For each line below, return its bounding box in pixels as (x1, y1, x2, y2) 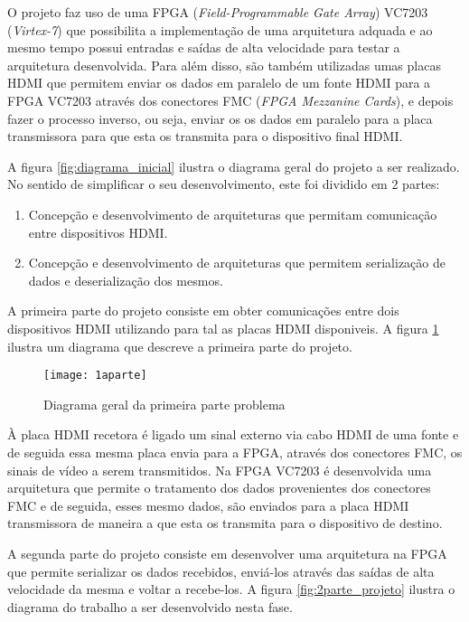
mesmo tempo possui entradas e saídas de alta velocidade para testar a (7, 38, 400, 57)
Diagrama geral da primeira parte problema (43, 394, 286, 413)
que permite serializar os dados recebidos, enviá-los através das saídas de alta (7, 561, 435, 580)
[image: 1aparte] (43, 369, 147, 382)
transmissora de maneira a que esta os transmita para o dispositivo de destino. (7, 514, 443, 532)
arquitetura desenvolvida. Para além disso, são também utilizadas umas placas (7, 55, 441, 74)
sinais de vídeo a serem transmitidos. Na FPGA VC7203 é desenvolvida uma (7, 460, 432, 479)
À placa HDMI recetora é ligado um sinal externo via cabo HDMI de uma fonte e (7, 425, 459, 444)
